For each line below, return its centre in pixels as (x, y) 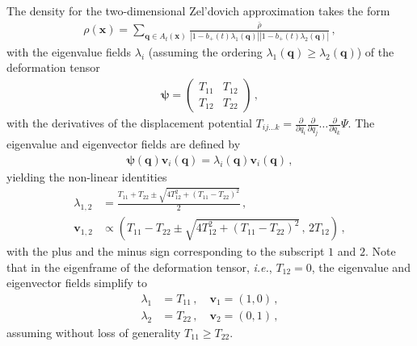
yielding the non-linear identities (87, 176)
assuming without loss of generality (94, 332)
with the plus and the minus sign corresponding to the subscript (166, 251)
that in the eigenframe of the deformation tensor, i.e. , (139, 267)
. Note (380, 251)
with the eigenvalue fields (69, 51)
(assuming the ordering (205, 51)
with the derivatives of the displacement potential (129, 123)
